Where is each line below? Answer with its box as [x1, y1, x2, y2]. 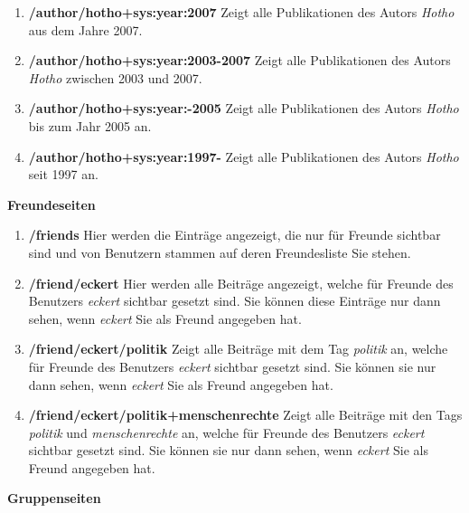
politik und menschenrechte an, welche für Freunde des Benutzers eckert [28, 423, 425, 442]
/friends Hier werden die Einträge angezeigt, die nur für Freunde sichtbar [28, 225, 441, 244]
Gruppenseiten [7, 489, 101, 508]
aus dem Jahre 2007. [28, 20, 143, 39]
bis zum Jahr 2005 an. [28, 116, 152, 135]
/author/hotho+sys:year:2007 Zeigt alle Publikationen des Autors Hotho [28, 3, 455, 21]
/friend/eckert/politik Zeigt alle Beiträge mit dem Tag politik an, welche [28, 339, 448, 358]
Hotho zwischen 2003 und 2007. [28, 68, 202, 87]
